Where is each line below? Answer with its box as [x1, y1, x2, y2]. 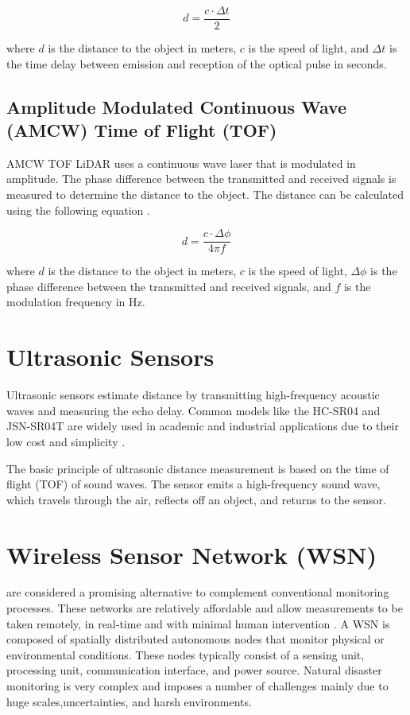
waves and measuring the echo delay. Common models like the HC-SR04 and [6, 402, 381, 418]
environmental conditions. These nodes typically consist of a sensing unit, [6, 646, 365, 663]
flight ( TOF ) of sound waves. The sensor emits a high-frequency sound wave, [6, 476, 381, 492]
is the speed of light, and [248, 40, 369, 56]
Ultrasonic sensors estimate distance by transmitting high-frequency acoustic [6, 387, 380, 403]
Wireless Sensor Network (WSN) [6, 538, 377, 570]
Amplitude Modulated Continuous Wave [6, 94, 347, 119]
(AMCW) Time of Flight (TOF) [6, 118, 277, 142]
